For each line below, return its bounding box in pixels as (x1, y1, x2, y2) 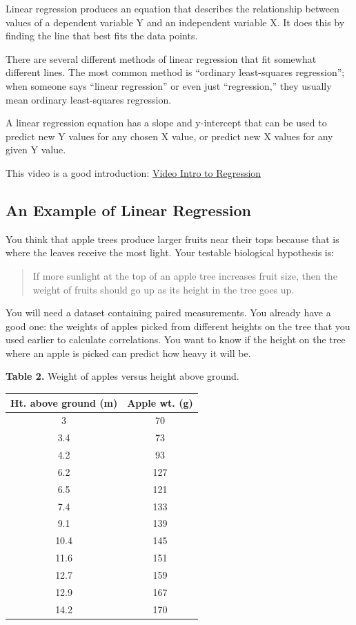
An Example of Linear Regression (6, 199, 251, 220)
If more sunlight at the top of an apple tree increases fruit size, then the (32, 268, 337, 282)
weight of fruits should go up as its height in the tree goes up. (32, 282, 295, 296)
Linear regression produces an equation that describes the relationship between (6, 1, 339, 15)
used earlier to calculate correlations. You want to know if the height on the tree (6, 332, 346, 347)
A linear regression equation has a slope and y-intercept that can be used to (6, 115, 327, 130)
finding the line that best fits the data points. (6, 28, 198, 43)
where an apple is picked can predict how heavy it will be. (6, 345, 251, 360)
